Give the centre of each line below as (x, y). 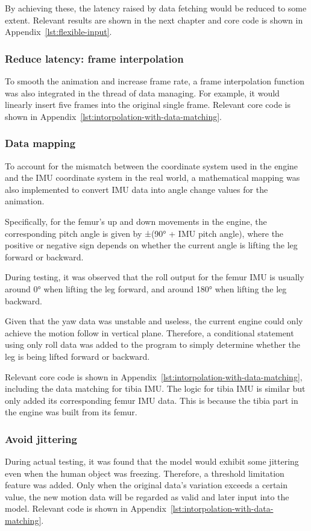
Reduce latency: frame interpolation (94, 58)
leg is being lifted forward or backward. (77, 356)
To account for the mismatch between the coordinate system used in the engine (152, 165)
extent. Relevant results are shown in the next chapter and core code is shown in (154, 20)
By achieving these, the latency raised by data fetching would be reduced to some (156, 8)
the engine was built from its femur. (71, 412)
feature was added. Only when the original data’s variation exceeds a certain (146, 485)
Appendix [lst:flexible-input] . (58, 32)
